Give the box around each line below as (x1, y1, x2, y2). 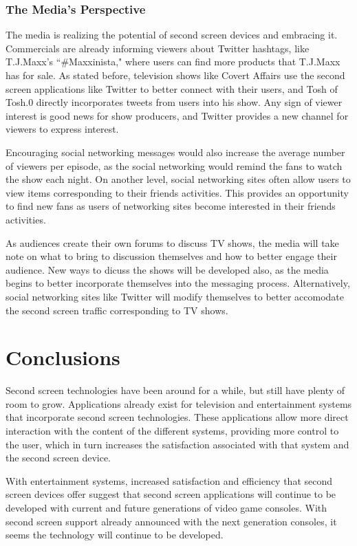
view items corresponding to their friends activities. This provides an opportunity (6, 185, 349, 199)
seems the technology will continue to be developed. (6, 527, 224, 542)
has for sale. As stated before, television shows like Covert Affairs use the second (6, 68, 345, 82)
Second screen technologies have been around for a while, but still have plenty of (6, 383, 345, 397)
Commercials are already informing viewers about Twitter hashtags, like (6, 41, 310, 55)
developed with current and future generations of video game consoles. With (6, 500, 327, 514)
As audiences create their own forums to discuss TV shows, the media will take (6, 235, 339, 250)
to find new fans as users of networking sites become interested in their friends (6, 199, 336, 213)
